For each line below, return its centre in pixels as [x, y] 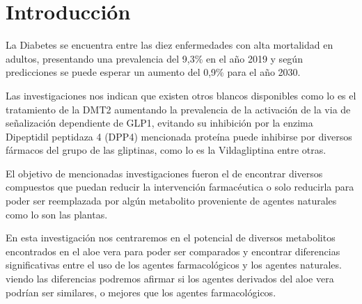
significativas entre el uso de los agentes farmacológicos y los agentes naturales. [174, 265]
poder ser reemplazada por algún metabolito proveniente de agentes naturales [171, 201]
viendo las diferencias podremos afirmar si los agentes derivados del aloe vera [170, 279]
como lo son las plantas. [57, 214]
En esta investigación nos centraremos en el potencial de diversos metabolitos [171, 238]
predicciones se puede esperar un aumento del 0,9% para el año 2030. [153, 72]
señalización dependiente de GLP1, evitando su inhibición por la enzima [159, 123]
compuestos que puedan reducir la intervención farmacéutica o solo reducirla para [180, 187]
